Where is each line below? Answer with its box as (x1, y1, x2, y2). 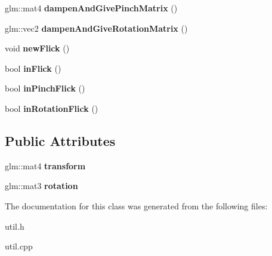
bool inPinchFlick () (5, 82, 85, 95)
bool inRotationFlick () (5, 102, 98, 114)
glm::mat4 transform (5, 159, 86, 172)
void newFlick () (5, 42, 70, 54)
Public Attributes (5, 131, 116, 150)
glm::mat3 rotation (5, 179, 78, 192)
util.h (5, 220, 24, 232)
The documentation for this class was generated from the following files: (5, 199, 268, 212)
